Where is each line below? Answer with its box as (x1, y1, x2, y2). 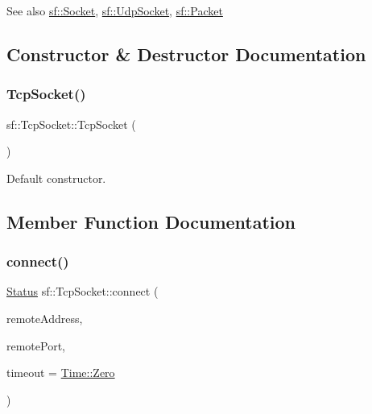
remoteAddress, (6, 309, 83, 326)
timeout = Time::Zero (6, 364, 115, 381)
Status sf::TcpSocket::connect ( (6, 283, 159, 300)
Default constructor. (6, 169, 106, 186)
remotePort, (6, 337, 65, 354)
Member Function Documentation (6, 209, 296, 234)
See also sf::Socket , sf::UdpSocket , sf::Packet (6, 2, 223, 19)
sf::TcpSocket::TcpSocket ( (6, 115, 136, 132)
